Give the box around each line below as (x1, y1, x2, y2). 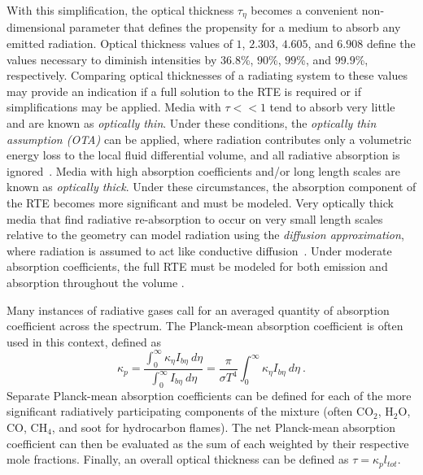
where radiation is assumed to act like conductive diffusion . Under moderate (7, 242, 392, 259)
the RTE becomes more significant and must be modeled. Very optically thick (7, 194, 394, 211)
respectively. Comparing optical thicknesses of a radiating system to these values (7, 67, 408, 84)
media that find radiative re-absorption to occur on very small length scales (7, 210, 383, 227)
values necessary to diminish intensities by (7, 50, 217, 68)
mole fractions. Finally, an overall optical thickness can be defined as (7, 451, 349, 468)
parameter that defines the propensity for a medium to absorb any (69, 19, 401, 36)
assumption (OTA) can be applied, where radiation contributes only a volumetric (7, 130, 412, 147)
